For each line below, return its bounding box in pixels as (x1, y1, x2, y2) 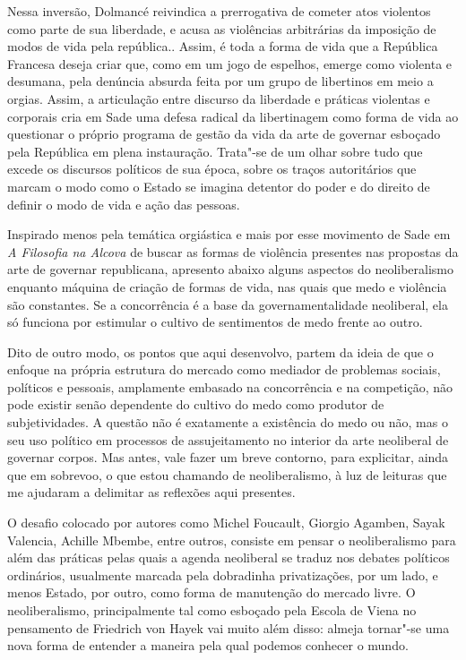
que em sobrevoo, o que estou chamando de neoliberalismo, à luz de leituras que (7, 465, 447, 484)
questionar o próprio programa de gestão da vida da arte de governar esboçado (7, 124, 441, 143)
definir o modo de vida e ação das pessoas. (7, 194, 240, 213)
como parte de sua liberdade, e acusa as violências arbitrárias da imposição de (7, 19, 436, 38)
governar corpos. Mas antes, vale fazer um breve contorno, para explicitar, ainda (7, 448, 449, 467)
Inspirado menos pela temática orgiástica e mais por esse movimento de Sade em (7, 225, 451, 244)
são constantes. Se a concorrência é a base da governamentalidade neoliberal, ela (7, 295, 448, 313)
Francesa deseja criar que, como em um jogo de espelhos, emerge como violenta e (7, 54, 453, 73)
